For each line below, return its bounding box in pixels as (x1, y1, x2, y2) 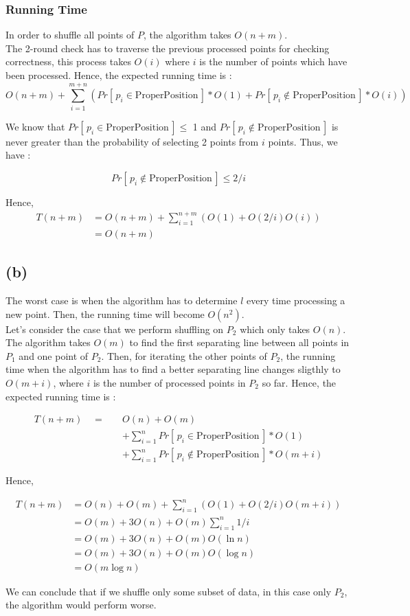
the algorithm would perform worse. (5, 597, 157, 612)
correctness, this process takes (5, 54, 131, 69)
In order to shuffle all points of (5, 27, 135, 42)
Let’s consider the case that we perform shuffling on (5, 321, 224, 336)
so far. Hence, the (262, 376, 337, 390)
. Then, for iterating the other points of (101, 348, 267, 363)
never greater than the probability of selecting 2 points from (5, 134, 259, 148)
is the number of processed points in (93, 376, 246, 390)
